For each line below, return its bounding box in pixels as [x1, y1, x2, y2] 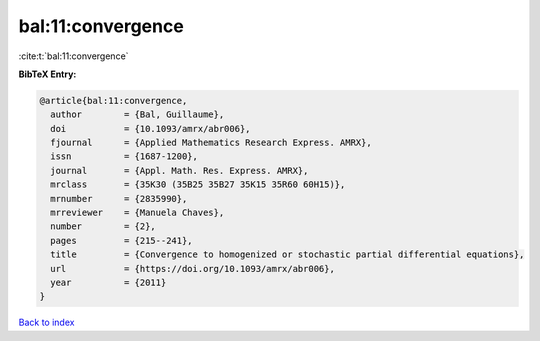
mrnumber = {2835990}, [50, 193, 188, 204]
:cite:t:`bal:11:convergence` [18, 50, 129, 62]
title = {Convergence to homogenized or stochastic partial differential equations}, [50, 249, 525, 260]
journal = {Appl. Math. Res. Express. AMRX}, [50, 165, 309, 176]
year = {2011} [50, 277, 167, 288]
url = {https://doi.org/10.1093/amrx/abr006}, [50, 263, 335, 274]
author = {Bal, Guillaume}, [50, 109, 225, 120]
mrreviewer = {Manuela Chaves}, [50, 207, 225, 219]
